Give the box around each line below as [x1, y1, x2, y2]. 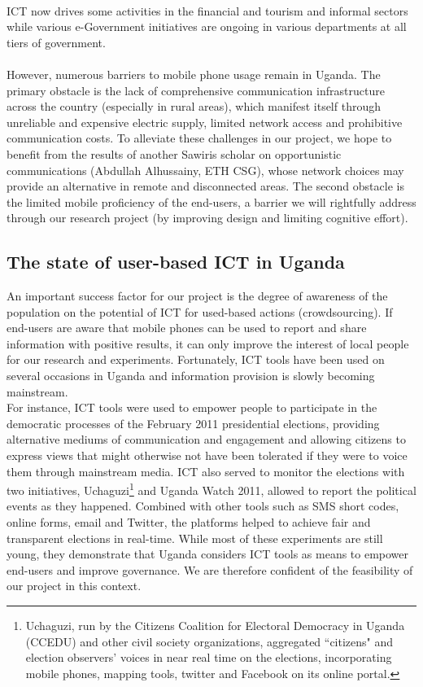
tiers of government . [7, 33, 106, 50]
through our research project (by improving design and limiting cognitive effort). [7, 209, 408, 226]
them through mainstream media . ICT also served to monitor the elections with [7, 462, 405, 479]
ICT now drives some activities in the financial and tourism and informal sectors [7, 2, 408, 19]
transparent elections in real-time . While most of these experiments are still [7, 529, 383, 546]
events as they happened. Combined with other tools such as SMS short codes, [7, 497, 399, 514]
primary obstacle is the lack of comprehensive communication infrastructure [7, 81, 385, 98]
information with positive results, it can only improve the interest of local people [7, 335, 409, 352]
